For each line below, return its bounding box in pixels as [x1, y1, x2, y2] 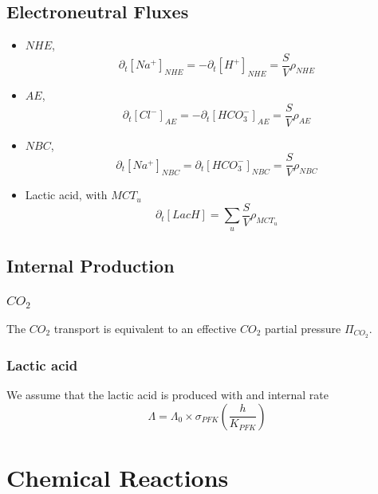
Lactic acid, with [25, 186, 108, 203]
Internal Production [6, 253, 175, 278]
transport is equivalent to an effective [53, 320, 237, 336]
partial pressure [265, 320, 341, 336]
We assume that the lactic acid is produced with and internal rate [6, 386, 329, 403]
